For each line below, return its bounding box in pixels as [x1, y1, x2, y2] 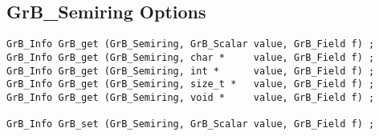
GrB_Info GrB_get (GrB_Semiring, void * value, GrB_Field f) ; [6, 91, 375, 103]
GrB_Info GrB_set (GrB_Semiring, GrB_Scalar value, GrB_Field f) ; [6, 118, 375, 130]
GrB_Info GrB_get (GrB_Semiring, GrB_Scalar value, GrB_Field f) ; [6, 38, 375, 50]
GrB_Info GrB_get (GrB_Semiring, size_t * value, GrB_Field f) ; [6, 78, 375, 90]
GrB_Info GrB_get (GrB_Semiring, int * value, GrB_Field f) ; [6, 65, 375, 77]
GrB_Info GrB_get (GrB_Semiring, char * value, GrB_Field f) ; [6, 51, 375, 63]
